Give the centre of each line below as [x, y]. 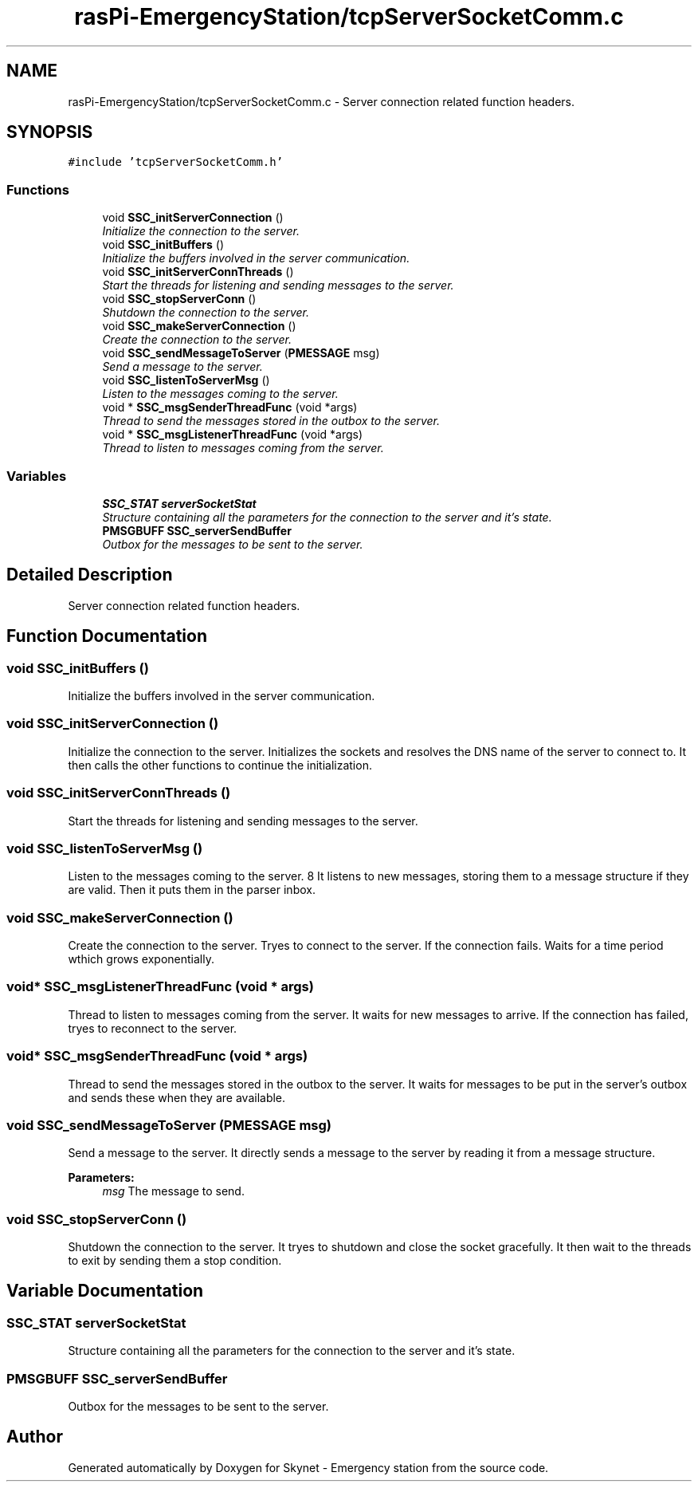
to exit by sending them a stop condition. [175, 1260]
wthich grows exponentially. [141, 959]
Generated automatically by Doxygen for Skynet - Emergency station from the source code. [308, 1467]
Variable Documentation [105, 1291]
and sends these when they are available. [177, 1097]
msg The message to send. [173, 1191]
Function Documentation [107, 636]
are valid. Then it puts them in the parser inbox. [192, 890]
